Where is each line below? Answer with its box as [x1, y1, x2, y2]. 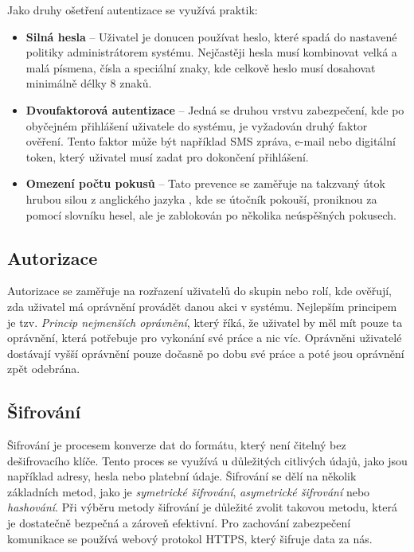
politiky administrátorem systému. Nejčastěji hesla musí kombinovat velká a [25, 44, 397, 60]
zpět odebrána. [7, 360, 80, 377]
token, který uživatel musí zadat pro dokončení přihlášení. [25, 148, 309, 165]
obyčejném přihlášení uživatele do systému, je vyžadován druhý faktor [25, 117, 368, 134]
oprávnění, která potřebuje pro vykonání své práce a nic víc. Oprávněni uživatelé [7, 329, 402, 346]
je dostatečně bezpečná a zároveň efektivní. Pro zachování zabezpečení [7, 515, 351, 531]
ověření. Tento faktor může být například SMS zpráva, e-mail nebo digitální [25, 133, 396, 150]
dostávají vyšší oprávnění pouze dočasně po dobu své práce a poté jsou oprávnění [7, 344, 404, 361]
